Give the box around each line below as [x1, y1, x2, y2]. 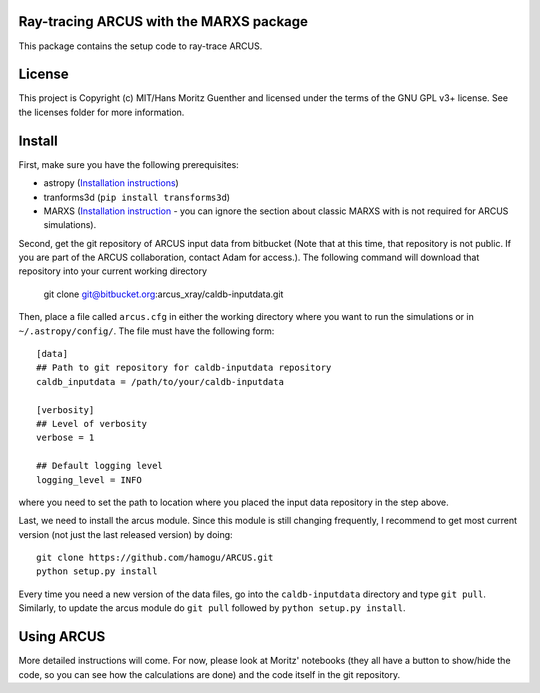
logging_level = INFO [36, 474, 142, 485]
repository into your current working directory [18, 265, 208, 277]
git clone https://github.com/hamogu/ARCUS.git [36, 552, 274, 564]
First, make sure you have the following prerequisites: [18, 158, 239, 170]
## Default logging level [36, 460, 164, 472]
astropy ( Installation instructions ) [43, 177, 179, 189]
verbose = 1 [36, 432, 95, 444]
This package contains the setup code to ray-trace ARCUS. [18, 40, 263, 52]
